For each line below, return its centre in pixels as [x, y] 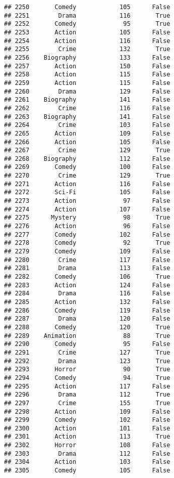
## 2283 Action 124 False [87, 285]
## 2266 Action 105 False [87, 142]
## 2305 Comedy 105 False [87, 471]
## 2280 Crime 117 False [87, 260]
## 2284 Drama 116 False [87, 294]
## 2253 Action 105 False [87, 32]
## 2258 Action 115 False [87, 75]
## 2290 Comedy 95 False [87, 344]
